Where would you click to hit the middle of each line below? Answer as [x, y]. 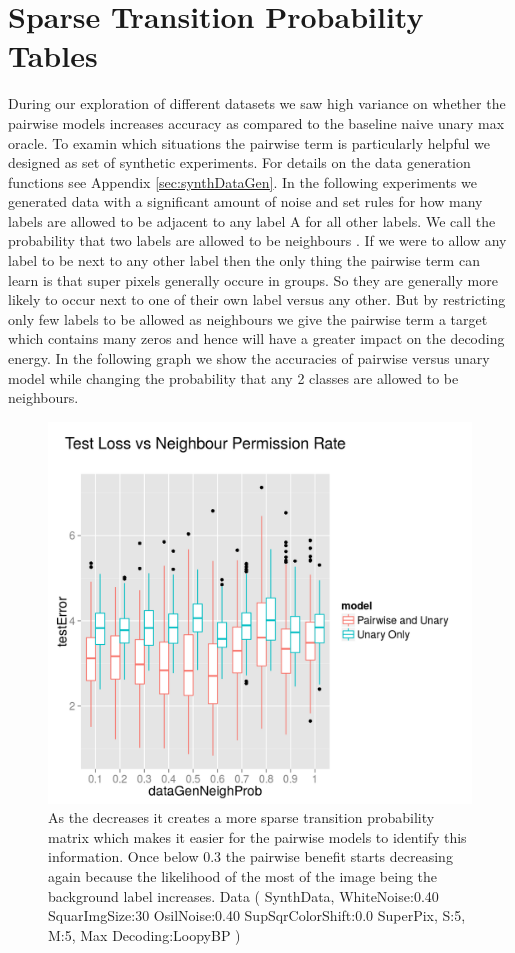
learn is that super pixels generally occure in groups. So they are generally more [253, 279]
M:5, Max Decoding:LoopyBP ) [144, 934]
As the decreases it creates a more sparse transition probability [241, 817]
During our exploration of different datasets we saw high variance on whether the [257, 103]
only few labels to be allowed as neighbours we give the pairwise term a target [248, 318]
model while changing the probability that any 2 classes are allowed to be [233, 377]
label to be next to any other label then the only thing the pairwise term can [244, 260]
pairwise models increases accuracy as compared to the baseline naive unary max [256, 122]
